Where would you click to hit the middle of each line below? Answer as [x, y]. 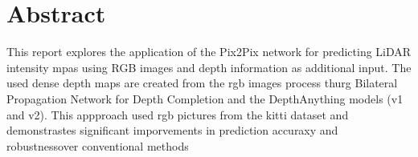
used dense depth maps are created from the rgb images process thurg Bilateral [202, 83]
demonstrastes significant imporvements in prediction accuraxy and [172, 130]
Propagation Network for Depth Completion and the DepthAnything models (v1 [205, 98]
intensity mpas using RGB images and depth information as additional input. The [209, 67]
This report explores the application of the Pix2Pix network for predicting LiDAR [209, 52]
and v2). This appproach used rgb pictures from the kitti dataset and [178, 114]
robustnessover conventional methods [98, 145]
